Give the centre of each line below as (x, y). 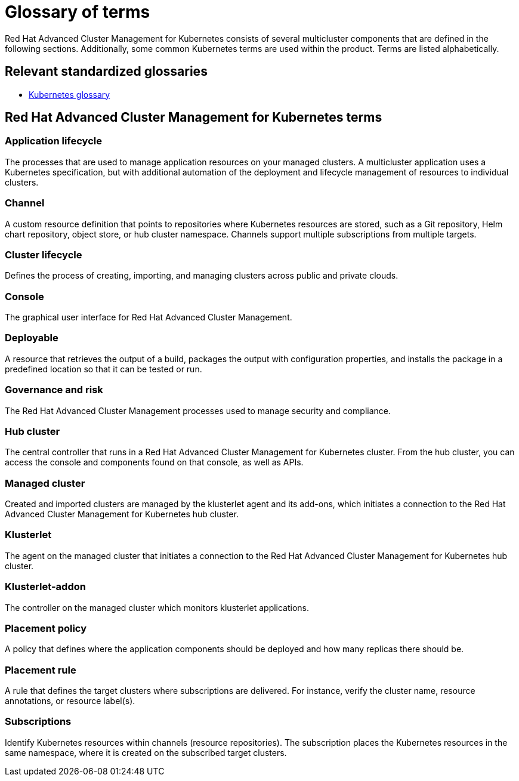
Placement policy (46, 628)
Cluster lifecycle (44, 254)
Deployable (32, 338)
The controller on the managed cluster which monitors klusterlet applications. (157, 607)
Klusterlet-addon (45, 587)
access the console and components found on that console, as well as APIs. (154, 462)
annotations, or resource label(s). (70, 701)
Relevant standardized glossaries (106, 72)
